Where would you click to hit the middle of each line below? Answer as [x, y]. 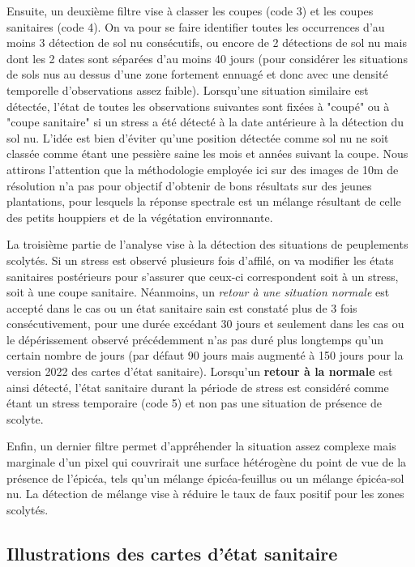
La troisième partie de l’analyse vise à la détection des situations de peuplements [207, 244]
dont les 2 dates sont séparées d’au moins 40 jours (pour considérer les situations [207, 58]
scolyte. [25, 418]
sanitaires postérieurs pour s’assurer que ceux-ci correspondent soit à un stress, [203, 276]
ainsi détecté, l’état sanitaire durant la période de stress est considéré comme [198, 387]
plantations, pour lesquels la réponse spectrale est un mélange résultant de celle [204, 201]
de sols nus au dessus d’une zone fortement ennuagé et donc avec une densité [197, 74]
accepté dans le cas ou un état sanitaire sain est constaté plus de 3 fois [182, 307]
